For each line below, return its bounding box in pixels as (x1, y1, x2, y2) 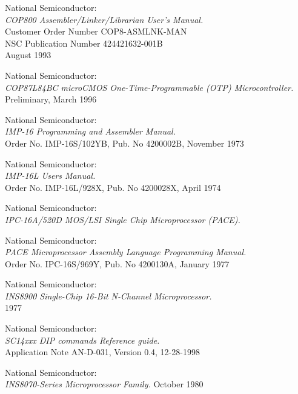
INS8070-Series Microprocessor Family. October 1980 (5, 378, 204, 390)
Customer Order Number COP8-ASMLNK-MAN (5, 25, 187, 38)
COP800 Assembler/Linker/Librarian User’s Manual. (5, 13, 204, 25)
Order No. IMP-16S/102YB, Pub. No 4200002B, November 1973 (5, 136, 244, 149)
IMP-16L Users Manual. (5, 169, 96, 182)
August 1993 (5, 48, 51, 61)
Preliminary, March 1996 (5, 93, 97, 105)
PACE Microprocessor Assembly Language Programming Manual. (5, 245, 247, 258)
